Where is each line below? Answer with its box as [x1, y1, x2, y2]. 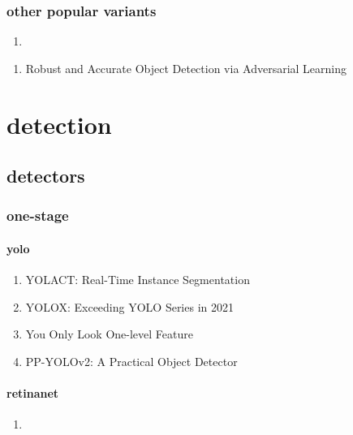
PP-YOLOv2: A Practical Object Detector [25, 352, 238, 369]
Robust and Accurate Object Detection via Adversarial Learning [25, 59, 347, 76]
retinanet [6, 385, 59, 402]
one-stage [6, 205, 69, 226]
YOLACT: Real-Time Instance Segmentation [25, 271, 250, 288]
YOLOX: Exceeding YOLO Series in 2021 [25, 298, 234, 315]
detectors [6, 163, 85, 188]
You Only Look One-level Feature [25, 325, 193, 342]
